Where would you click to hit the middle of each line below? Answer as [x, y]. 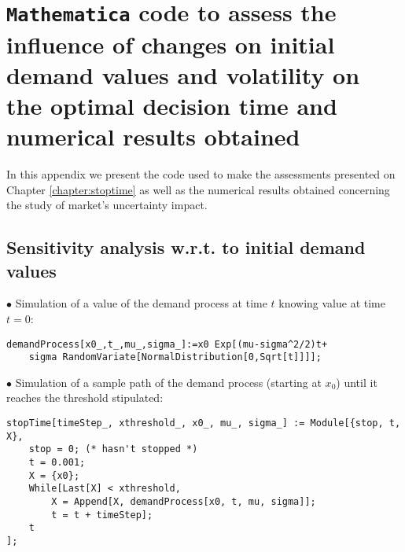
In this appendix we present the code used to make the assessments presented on [201, 174]
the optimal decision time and [172, 105]
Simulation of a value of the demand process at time [141, 303]
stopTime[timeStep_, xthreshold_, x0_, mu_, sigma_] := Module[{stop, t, [204, 423]
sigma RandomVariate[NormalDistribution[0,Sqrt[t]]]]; [175, 357]
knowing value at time [332, 303]
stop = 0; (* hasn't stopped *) [113, 449]
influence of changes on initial [171, 44]
